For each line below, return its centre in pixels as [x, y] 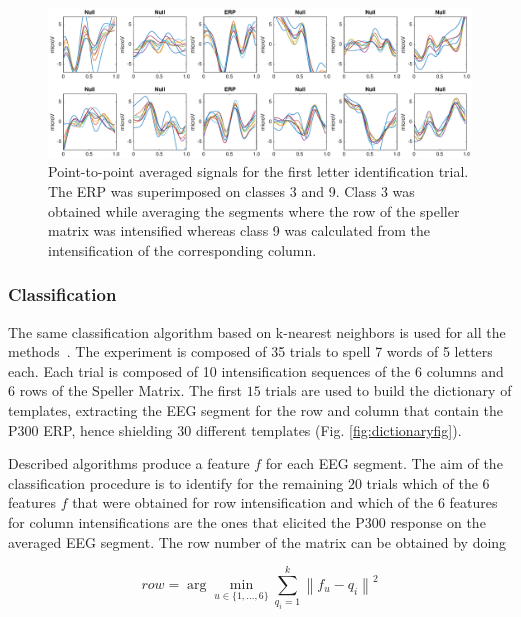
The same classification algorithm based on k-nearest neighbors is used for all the [257, 331]
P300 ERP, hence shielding [90, 429]
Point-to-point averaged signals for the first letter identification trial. [258, 171]
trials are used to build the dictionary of [388, 390]
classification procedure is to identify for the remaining [176, 482]
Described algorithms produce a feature [129, 463]
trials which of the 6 [428, 482]
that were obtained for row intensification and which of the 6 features [285, 502]
